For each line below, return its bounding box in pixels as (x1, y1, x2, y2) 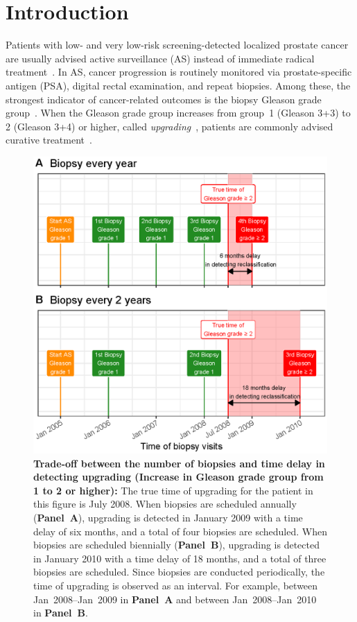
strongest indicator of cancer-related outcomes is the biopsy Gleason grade (6, 92, 322, 106)
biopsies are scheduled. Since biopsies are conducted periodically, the (33, 564, 325, 579)
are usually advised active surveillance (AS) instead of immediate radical (6, 51, 315, 65)
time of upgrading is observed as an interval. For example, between (33, 578, 318, 592)
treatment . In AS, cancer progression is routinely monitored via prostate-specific (6, 64, 352, 79)
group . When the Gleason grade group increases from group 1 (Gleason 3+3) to (6, 105, 351, 120)
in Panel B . (33, 605, 88, 620)
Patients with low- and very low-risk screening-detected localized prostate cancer (6, 37, 349, 52)
